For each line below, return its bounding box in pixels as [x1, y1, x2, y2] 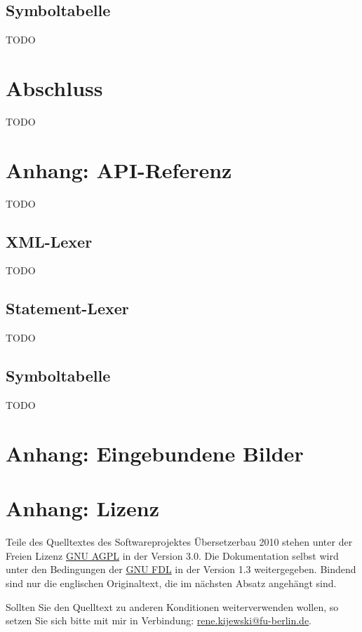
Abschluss [6, 73, 103, 102]
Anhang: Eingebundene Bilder [6, 438, 304, 467]
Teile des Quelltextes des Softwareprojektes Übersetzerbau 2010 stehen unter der [6, 534, 353, 549]
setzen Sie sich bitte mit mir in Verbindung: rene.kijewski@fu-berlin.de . [6, 613, 312, 628]
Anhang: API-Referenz [6, 155, 232, 184]
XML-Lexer [6, 230, 93, 252]
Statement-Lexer [6, 297, 129, 319]
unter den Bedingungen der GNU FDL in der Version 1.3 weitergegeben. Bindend [6, 562, 356, 577]
